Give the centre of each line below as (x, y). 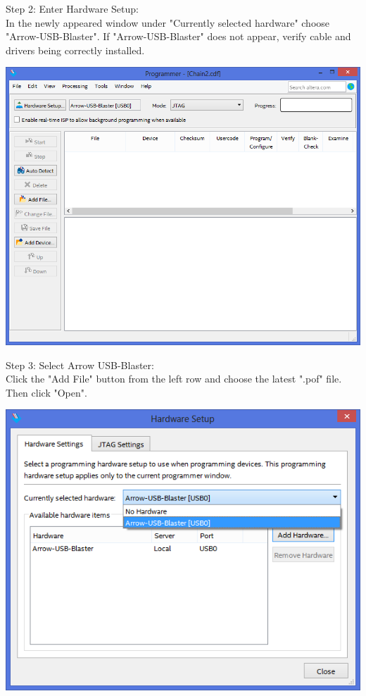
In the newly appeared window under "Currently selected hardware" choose (168, 22)
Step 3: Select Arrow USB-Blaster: (80, 365)
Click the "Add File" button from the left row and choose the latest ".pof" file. (174, 379)
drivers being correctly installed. (75, 50)
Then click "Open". (46, 392)
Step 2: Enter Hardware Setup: (72, 8)
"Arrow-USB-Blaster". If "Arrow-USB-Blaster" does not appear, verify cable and (178, 36)
